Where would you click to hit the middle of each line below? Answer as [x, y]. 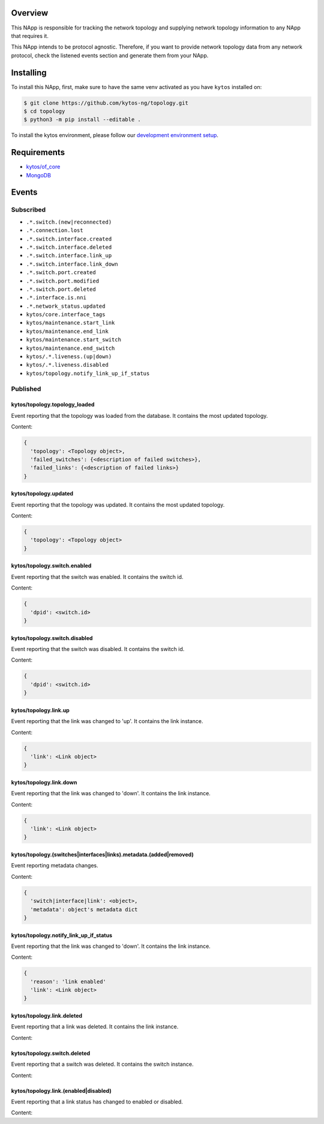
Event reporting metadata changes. [55, 866]
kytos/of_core [43, 167]
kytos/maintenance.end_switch [70, 348]
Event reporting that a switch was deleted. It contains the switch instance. [102, 1064]
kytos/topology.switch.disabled [52, 638]
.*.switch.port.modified [62, 281]
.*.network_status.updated [66, 306]
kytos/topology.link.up [40, 710]
